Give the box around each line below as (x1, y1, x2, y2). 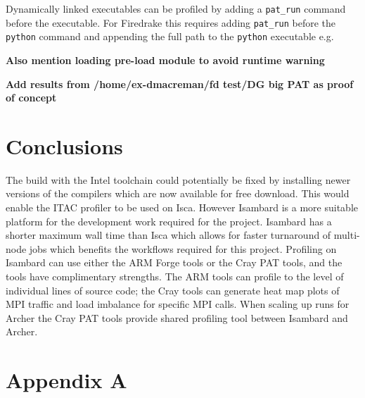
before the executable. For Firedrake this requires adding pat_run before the (6, 15, 336, 30)
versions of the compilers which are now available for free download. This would (6, 186, 350, 201)
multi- (333, 228, 360, 242)
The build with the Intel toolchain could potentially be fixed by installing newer (6, 172, 351, 187)
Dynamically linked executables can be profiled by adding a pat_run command (6, 1, 346, 15)
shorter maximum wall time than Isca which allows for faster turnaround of (6, 228, 331, 242)
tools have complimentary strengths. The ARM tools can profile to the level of (6, 269, 344, 284)
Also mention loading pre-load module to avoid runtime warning (6, 52, 325, 67)
